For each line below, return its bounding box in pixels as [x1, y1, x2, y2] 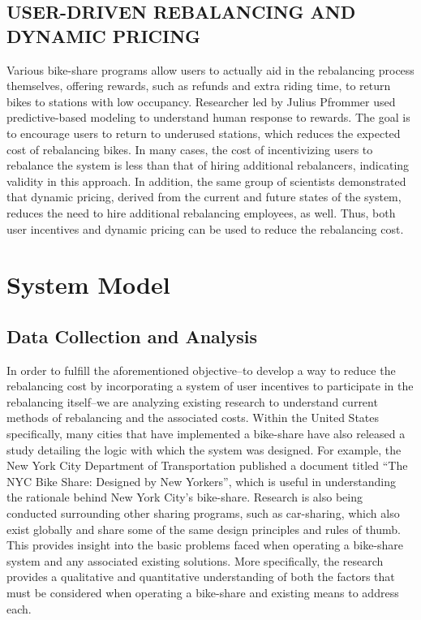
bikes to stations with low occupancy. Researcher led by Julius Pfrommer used [6, 93, 396, 110]
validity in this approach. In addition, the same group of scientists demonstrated [6, 172, 406, 189]
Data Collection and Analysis [6, 323, 258, 348]
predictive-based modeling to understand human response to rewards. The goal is [6, 109, 410, 126]
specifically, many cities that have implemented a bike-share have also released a [6, 425, 406, 442]
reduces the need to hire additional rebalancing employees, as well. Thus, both [6, 204, 396, 221]
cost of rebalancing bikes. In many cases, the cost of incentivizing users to [6, 140, 373, 157]
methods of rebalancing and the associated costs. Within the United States [6, 409, 380, 426]
